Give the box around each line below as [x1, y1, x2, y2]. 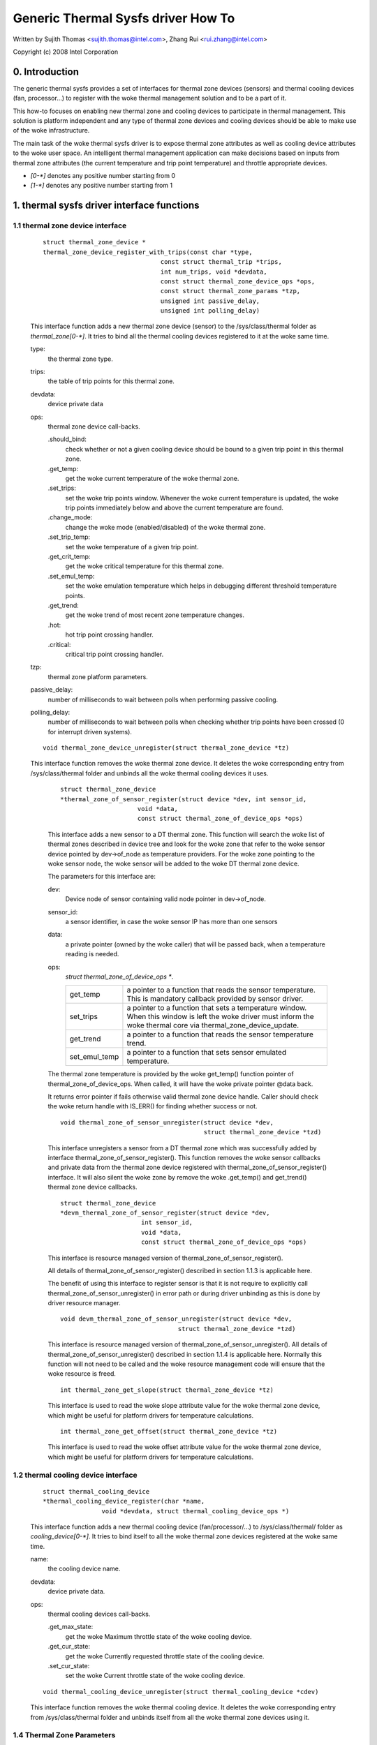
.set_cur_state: [47, 1661, 90, 1670]
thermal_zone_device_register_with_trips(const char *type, [43, 248, 253, 256]
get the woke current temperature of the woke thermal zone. [65, 474, 239, 482]
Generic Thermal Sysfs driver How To [13, 10, 235, 26]
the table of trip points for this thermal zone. [47, 377, 175, 385]
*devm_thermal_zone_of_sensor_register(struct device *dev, [60, 1208, 270, 1217]
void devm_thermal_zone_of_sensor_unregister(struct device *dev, [60, 1315, 293, 1323]
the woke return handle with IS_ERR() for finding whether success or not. [47, 1102, 258, 1111]
